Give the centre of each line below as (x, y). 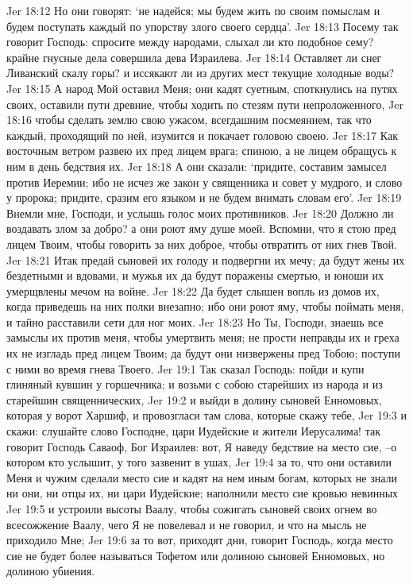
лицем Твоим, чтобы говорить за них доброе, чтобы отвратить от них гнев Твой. (202, 244)
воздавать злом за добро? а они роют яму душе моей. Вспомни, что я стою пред (201, 228)
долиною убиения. (50, 571)
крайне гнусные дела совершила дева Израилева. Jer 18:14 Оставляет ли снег (194, 57)
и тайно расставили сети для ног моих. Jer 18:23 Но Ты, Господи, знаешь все (195, 321)
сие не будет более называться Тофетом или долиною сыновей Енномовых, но (196, 555)
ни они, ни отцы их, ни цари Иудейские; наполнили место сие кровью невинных (203, 493)
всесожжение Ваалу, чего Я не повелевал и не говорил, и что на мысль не (187, 524)
